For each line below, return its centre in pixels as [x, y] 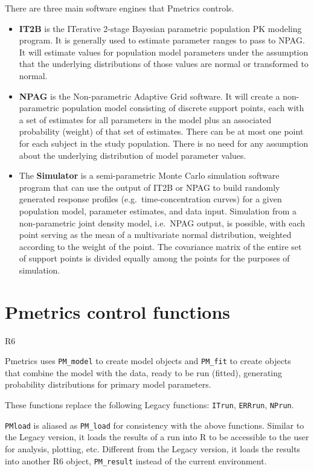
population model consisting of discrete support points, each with [183, 108]
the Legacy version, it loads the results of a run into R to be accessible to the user [157, 437]
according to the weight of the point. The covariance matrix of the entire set [160, 246]
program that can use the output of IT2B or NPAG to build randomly [149, 187]
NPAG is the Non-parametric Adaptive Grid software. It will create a [149, 96]
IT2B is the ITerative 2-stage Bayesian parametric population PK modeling [160, 28]
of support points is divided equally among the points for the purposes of [154, 258]
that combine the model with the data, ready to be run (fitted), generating [144, 372]
